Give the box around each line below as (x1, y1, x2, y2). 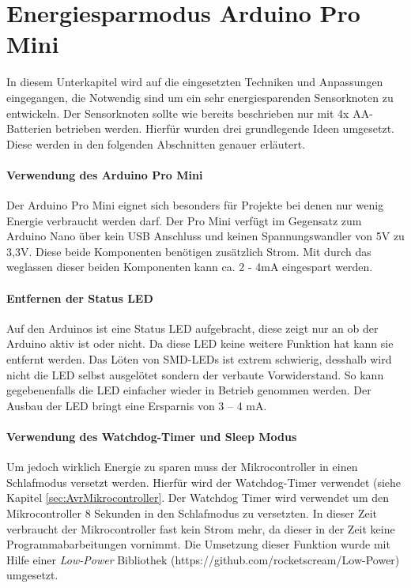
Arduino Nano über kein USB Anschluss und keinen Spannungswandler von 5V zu (6, 228, 405, 244)
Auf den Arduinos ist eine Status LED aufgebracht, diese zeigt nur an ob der (6, 319, 379, 336)
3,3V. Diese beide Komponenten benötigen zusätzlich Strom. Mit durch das (6, 243, 371, 259)
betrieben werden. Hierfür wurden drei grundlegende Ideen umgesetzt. (55, 120, 394, 137)
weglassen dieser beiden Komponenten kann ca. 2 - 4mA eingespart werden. (6, 258, 373, 275)
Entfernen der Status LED (6, 289, 153, 306)
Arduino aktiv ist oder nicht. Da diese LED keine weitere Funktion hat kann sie (6, 335, 394, 352)
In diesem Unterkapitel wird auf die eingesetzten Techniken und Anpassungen (6, 73, 383, 90)
